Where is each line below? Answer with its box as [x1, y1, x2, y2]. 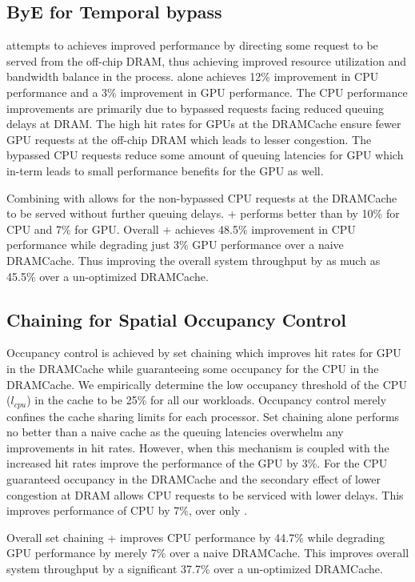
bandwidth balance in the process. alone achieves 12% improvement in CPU [6, 68, 379, 85]
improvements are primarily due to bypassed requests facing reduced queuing [6, 99, 384, 116]
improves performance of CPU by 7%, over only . [6, 502, 248, 519]
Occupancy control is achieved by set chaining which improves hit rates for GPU [6, 344, 401, 361]
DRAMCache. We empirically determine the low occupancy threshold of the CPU [6, 375, 407, 392]
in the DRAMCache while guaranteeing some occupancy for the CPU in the [6, 359, 379, 376]
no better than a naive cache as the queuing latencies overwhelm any [6, 423, 344, 440]
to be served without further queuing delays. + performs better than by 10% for [6, 205, 400, 222]
